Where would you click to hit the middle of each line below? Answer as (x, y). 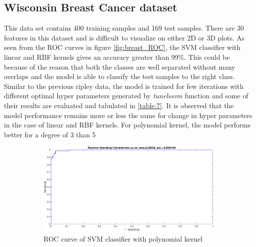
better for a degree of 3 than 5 (50, 134)
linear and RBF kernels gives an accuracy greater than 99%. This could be (117, 57)
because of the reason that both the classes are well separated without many (120, 66)
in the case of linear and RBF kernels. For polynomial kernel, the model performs (128, 125)
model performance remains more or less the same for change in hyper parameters (128, 115)
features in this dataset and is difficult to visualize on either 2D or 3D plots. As (124, 37)
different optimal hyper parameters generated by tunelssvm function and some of (126, 96)
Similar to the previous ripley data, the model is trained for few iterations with (124, 86)
